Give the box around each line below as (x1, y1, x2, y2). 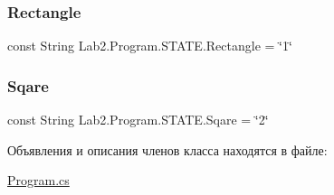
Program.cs (7, 171, 70, 190)
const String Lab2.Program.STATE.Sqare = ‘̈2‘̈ (7, 110, 269, 129)
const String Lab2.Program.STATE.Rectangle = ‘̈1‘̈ (7, 36, 292, 55)
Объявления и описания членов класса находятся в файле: (7, 140, 328, 159)
